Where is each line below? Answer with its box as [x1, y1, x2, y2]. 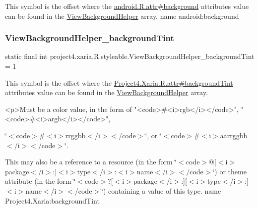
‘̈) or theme [212, 166, 247, 176]
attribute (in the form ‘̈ [5, 176, 76, 186]
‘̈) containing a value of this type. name [101, 185, 221, 196]
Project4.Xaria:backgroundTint [5, 195, 100, 206]
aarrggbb [220, 130, 248, 140]
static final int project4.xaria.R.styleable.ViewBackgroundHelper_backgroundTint [5, 51, 255, 61]
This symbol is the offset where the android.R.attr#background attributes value [5, 1, 249, 11]
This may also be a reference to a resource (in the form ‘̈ [5, 157, 177, 167]
